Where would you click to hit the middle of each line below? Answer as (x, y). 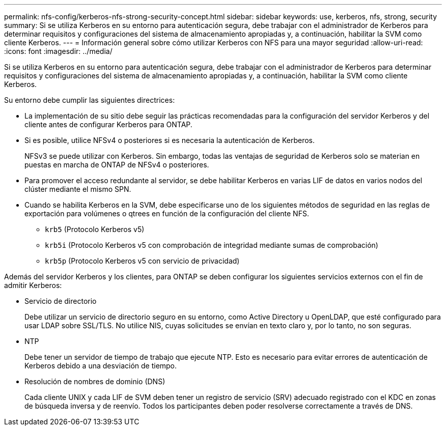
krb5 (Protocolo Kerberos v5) (95, 229)
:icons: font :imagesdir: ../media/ (58, 51)
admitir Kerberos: (33, 285)
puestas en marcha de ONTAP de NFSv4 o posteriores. (117, 165)
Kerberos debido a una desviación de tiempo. (101, 366)
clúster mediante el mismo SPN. (78, 189)
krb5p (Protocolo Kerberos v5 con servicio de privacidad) (142, 261)
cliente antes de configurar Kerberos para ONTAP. (108, 124)
